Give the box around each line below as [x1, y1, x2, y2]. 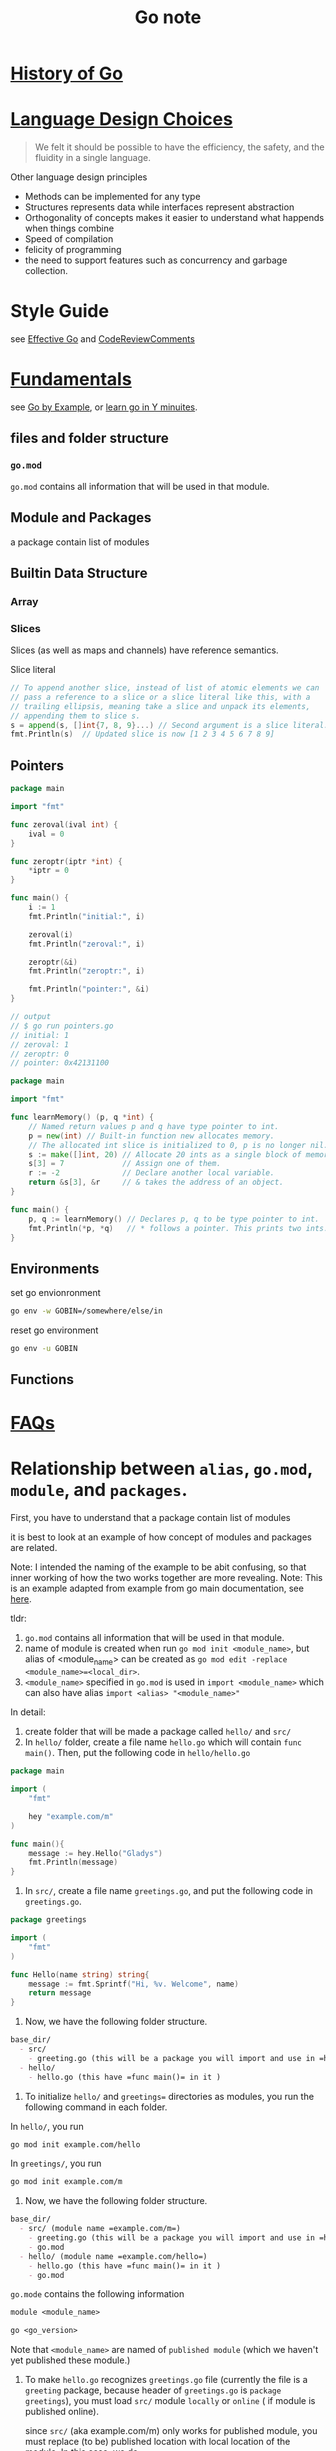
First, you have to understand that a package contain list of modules [10, 1511, 291, 1523]
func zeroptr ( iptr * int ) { [10, 856, 123, 866]
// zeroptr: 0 [10, 1049, 70, 1059]
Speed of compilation [24, 233, 114, 245]
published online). [24, 2406, 100, 2418]
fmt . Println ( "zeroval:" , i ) [28, 939, 145, 949]
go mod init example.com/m [10, 2177, 123, 2187]
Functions [10, 1371, 75, 1388]
